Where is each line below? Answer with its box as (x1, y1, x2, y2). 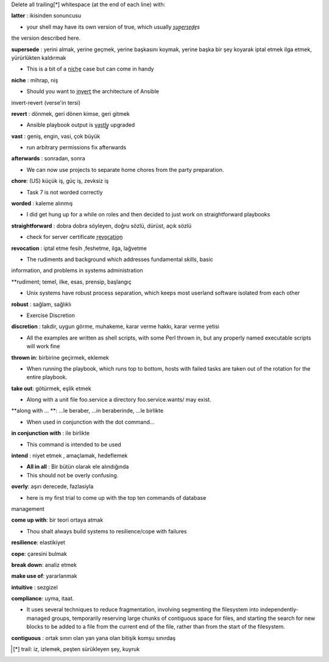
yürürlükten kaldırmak (11, 54, 66, 61)
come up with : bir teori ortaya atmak (11, 516, 104, 524)
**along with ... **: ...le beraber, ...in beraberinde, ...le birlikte (11, 407, 164, 415)
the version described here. (11, 34, 81, 42)
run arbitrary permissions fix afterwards (26, 144, 127, 151)
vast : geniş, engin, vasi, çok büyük (11, 132, 101, 140)
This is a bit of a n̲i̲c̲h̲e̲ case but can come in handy (26, 65, 155, 73)
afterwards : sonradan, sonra (11, 155, 85, 162)
